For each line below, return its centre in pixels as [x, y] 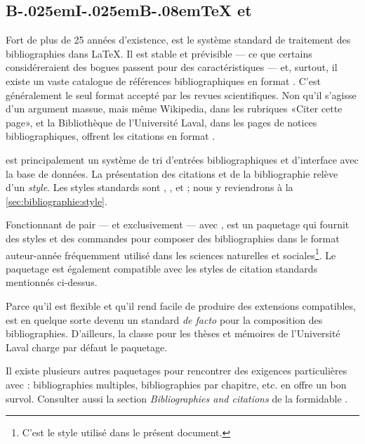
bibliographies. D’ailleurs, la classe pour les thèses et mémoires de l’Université [173, 333]
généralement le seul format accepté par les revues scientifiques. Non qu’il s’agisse [181, 94]
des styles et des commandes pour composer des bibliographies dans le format [173, 238]
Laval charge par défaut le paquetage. [87, 347]
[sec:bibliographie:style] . [57, 201]
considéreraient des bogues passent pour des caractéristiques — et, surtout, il [172, 67]
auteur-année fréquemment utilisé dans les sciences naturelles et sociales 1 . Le [171, 254]
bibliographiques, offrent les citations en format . [111, 136]
